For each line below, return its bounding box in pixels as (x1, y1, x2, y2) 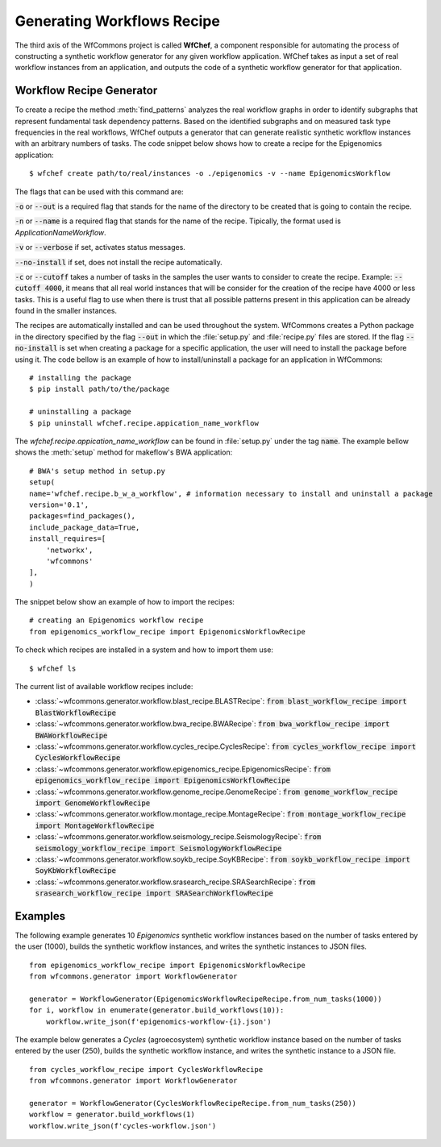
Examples (15, 909, 66, 923)
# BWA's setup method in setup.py (29, 466, 165, 476)
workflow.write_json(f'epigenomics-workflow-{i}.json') (45, 1016, 272, 1026)
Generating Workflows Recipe (15, 12, 221, 30)
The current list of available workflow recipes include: (15, 682, 193, 692)
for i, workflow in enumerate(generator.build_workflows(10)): (29, 1006, 285, 1015)
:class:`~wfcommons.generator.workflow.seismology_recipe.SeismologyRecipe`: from (35, 832, 322, 842)
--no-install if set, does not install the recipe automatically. (15, 257, 223, 267)
